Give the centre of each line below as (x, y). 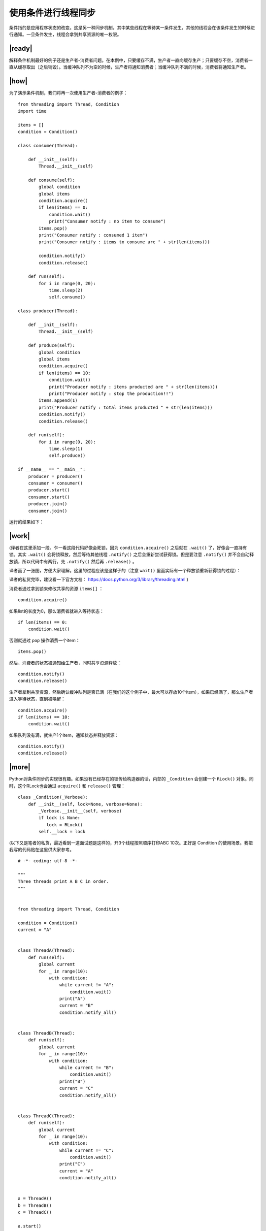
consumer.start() (49, 497)
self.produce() (67, 456)
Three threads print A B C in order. (64, 882)
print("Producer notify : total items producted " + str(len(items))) (126, 407)
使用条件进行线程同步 (52, 13)
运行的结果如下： (26, 521)
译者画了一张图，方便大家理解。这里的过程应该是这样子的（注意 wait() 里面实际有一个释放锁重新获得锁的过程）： (125, 571)
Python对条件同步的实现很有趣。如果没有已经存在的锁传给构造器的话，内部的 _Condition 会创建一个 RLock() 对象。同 (131, 779)
